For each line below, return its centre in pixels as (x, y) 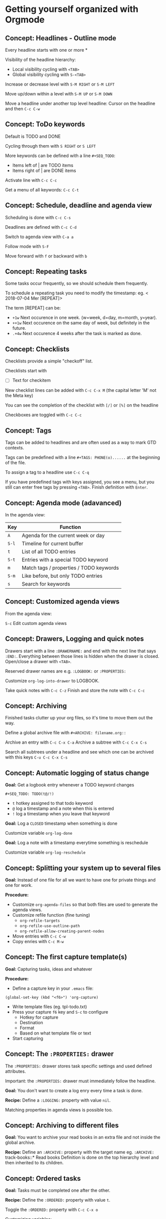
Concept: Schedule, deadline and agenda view (79, 206)
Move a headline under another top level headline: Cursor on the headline (80, 103)
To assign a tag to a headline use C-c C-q (47, 472)
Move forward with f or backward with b (46, 256)
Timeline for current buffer (52, 543)
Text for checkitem (31, 380)
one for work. (19, 885)
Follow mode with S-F (27, 246)
